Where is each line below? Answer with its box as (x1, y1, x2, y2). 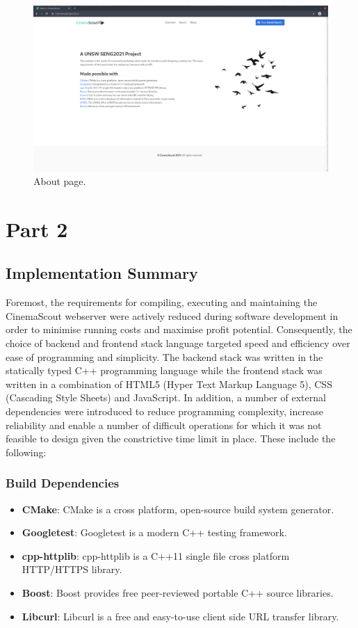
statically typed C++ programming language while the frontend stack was (6, 363, 323, 378)
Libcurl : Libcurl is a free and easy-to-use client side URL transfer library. (22, 609, 339, 623)
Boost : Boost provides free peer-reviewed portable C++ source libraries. (22, 585, 334, 599)
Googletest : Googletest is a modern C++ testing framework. (22, 525, 287, 540)
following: (6, 444, 47, 459)
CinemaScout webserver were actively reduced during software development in (6, 308, 339, 323)
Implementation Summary (6, 262, 198, 284)
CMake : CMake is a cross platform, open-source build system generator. (22, 501, 334, 516)
